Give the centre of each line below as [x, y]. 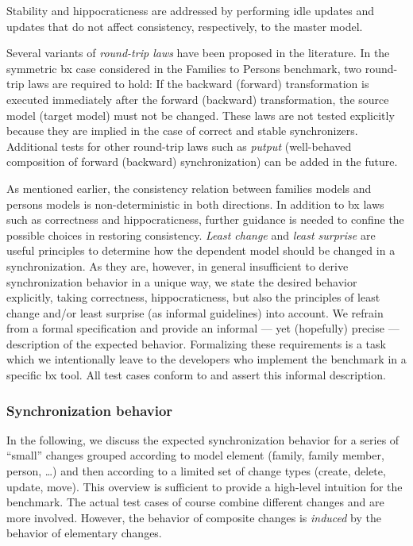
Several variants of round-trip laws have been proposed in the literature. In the [198, 53]
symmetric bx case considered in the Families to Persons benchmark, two [184, 68]
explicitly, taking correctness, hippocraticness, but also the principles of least [193, 297]
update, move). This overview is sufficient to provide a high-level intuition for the [205, 486]
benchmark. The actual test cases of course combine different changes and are [195, 502]
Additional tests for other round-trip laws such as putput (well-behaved [179, 146]
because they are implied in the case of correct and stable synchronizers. [182, 131]
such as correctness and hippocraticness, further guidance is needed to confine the [205, 219]
